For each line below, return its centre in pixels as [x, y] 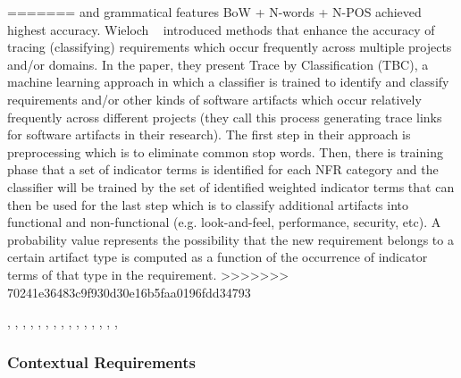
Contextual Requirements [101, 361]
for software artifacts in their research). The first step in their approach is [209, 134]
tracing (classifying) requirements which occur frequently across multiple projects [230, 47]
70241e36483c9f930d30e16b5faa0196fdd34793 [129, 292]
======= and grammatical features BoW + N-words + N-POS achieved [214, 12]
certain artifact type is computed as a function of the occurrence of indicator [218, 257]
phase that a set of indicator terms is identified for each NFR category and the [223, 169]
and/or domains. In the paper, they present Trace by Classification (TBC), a [218, 64]
